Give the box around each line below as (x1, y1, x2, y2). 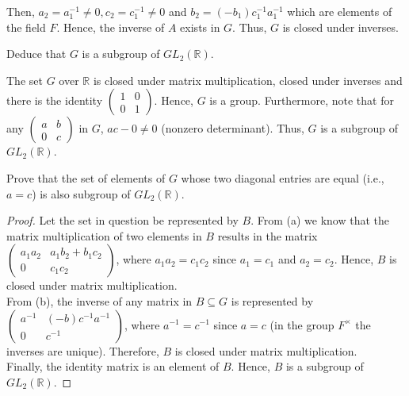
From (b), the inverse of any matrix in (6, 292, 193, 309)
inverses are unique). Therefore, (6, 342, 159, 359)
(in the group (269, 316, 334, 333)
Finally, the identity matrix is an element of (6, 358, 220, 375)
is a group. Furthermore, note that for (209, 92, 394, 109)
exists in (180, 18, 220, 35)
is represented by (231, 292, 314, 309)
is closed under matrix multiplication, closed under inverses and (93, 71, 403, 88)
